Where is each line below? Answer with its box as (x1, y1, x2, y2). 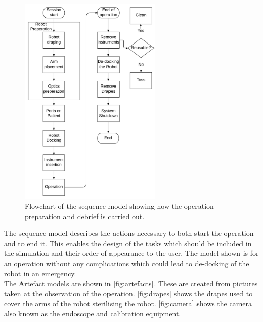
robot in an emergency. (4, 268, 76, 278)
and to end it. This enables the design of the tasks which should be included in (4, 238, 252, 248)
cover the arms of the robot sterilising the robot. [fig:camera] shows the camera (4, 298, 252, 309)
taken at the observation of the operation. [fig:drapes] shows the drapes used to (4, 288, 253, 298)
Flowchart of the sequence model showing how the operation (25, 201, 214, 211)
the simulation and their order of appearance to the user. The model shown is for (4, 248, 259, 259)
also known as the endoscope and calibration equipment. (4, 308, 181, 318)
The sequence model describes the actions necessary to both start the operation (4, 228, 254, 239)
